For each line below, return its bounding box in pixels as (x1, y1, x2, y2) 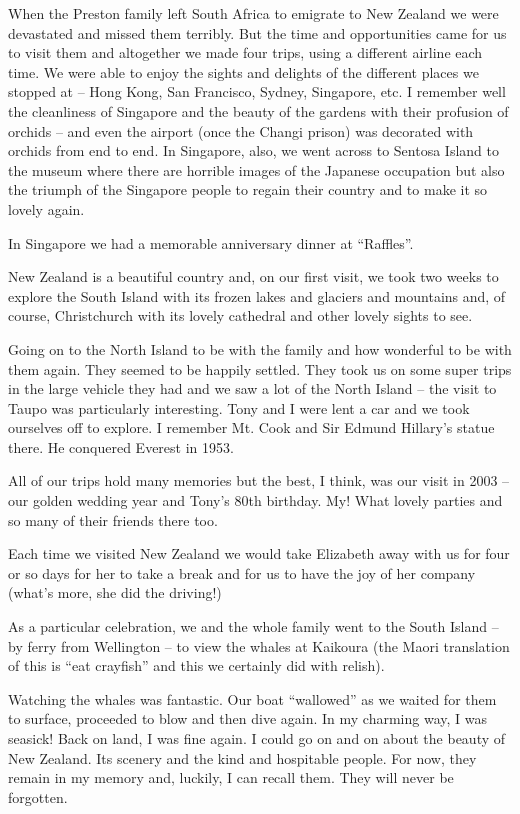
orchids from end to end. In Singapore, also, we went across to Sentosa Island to (8, 140, 499, 161)
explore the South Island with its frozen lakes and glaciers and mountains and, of (8, 285, 506, 306)
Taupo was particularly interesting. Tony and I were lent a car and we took (8, 397, 470, 418)
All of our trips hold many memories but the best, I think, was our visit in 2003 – (8, 470, 510, 491)
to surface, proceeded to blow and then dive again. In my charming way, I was (8, 708, 487, 729)
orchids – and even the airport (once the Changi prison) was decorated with (8, 120, 474, 141)
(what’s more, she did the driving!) (8, 582, 222, 603)
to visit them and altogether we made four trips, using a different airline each (8, 42, 483, 63)
